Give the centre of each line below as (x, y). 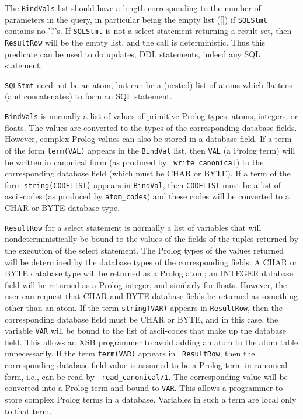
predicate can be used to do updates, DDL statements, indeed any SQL (133, 53)
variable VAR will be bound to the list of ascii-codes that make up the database (145, 330)
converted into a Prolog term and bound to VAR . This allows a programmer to (144, 388)
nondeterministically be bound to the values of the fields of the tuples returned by (151, 239)
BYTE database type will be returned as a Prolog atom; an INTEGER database (149, 273)
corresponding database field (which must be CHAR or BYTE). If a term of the (148, 173)
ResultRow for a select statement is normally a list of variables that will (133, 227)
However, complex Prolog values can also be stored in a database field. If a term (148, 139)
